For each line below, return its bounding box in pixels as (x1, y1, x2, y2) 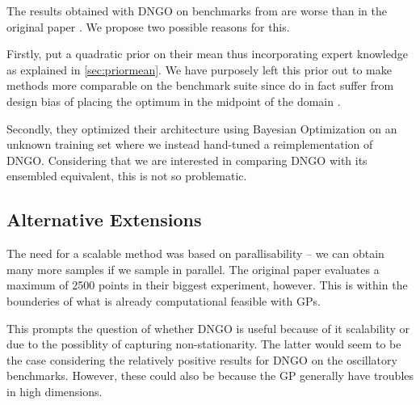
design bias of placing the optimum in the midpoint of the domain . (6, 92, 341, 109)
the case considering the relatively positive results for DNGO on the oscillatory (6, 351, 397, 368)
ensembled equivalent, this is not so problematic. (6, 167, 247, 184)
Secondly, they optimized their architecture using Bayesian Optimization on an (6, 120, 397, 137)
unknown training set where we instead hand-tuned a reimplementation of (6, 136, 373, 153)
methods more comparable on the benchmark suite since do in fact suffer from (6, 77, 394, 94)
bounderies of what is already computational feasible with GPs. (6, 292, 321, 309)
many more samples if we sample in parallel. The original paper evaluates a (6, 260, 380, 277)
